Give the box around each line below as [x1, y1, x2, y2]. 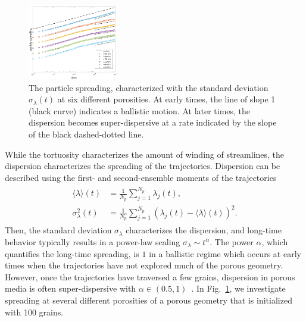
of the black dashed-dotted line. [29, 128, 144, 140]
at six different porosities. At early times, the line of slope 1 [57, 93, 276, 105]
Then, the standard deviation [5, 224, 112, 236]
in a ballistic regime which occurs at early [149, 247, 301, 260]
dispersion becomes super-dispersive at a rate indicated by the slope [29, 116, 277, 129]
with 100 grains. [5, 305, 64, 318]
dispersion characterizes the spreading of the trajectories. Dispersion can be [5, 160, 280, 172]
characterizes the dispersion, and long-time [126, 224, 282, 236]
